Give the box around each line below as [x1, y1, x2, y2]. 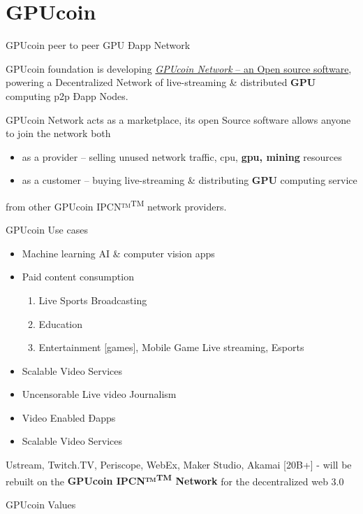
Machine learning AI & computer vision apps [22, 245, 215, 260]
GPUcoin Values [6, 497, 76, 511]
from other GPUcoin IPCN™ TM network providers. [6, 197, 227, 213]
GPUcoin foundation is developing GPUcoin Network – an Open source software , [6, 61, 352, 76]
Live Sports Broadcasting [38, 292, 147, 307]
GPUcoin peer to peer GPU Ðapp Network [6, 38, 191, 52]
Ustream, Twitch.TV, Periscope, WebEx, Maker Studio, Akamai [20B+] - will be [6, 457, 352, 472]
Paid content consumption [22, 269, 134, 284]
